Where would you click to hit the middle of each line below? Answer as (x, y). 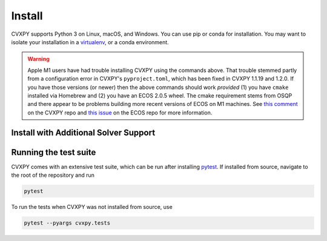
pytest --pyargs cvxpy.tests (67, 223)
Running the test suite (54, 152)
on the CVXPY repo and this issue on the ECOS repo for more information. (120, 113)
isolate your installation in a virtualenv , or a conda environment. (90, 42)
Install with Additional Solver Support (83, 133)
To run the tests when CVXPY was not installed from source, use (92, 206)
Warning (38, 59)
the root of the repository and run (53, 175)
